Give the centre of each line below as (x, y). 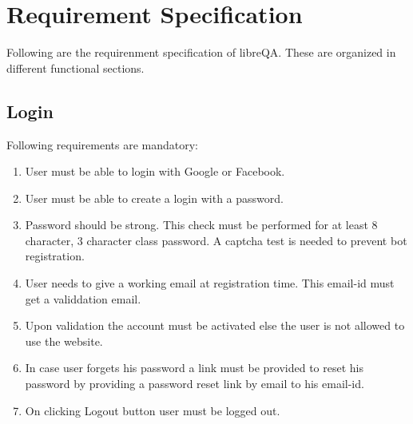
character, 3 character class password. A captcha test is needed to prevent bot (216, 240)
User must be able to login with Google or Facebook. (155, 171)
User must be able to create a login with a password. (154, 198)
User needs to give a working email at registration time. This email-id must (210, 283)
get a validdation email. (83, 298)
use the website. (64, 341)
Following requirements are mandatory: (103, 144)
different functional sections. (75, 67)
